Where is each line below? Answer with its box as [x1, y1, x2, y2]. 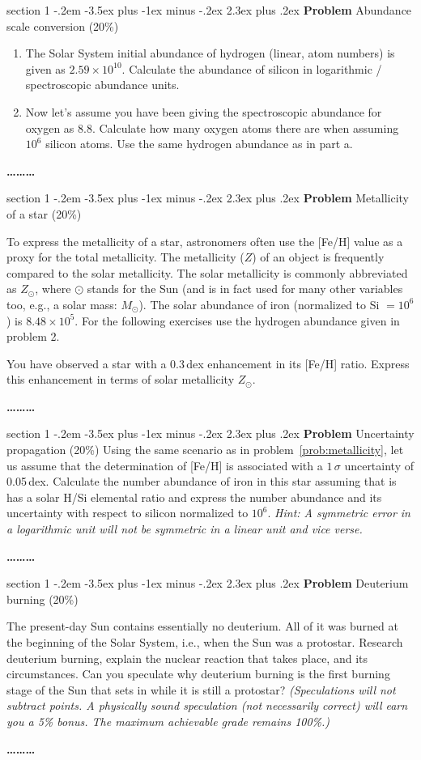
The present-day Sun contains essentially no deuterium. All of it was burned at [6, 618, 398, 635]
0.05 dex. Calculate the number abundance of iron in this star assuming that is [6, 473, 397, 490]
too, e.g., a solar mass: [6, 295, 117, 312]
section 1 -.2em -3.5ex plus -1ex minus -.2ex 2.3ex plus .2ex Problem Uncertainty [6, 425, 415, 442]
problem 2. [6, 328, 60, 345]
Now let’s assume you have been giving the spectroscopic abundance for [25, 103, 382, 120]
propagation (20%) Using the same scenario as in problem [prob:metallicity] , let [6, 441, 404, 458]
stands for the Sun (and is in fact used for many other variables [87, 280, 403, 297]
